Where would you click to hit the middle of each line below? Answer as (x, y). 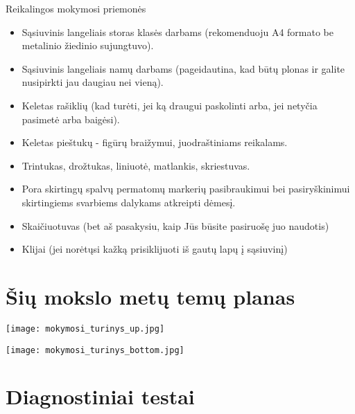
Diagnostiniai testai (100, 396)
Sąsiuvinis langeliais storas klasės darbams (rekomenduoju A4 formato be (177, 31)
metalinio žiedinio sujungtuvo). (88, 45)
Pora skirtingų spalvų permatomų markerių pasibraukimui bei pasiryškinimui (186, 189)
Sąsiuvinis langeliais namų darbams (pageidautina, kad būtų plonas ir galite (183, 68)
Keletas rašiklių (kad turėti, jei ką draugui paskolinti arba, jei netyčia (170, 105)
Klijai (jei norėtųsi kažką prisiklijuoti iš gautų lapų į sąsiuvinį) (155, 249)
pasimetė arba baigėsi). (71, 119)
